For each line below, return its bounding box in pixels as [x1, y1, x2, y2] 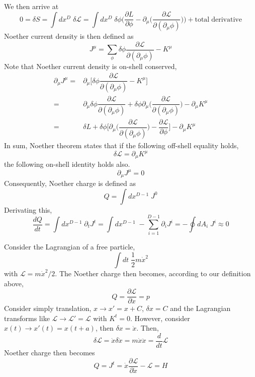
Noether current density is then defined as [4, 31, 134, 41]
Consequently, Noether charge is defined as [4, 178, 136, 188]
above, [4, 278, 24, 288]
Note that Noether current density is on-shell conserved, [4, 60, 177, 71]
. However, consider [130, 312, 190, 323]
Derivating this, [4, 204, 52, 215]
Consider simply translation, [4, 303, 92, 313]
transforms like [4, 312, 50, 323]
